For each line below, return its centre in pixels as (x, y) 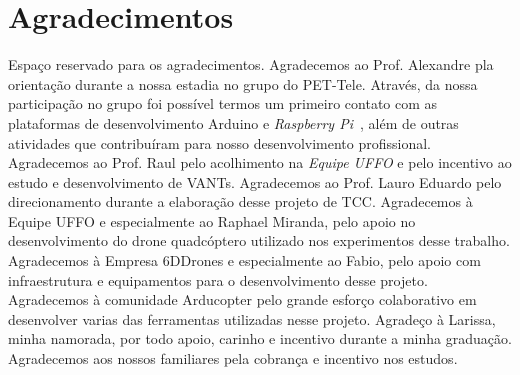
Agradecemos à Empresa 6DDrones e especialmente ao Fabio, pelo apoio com (244, 260)
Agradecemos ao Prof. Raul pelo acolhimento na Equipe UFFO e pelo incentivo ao (260, 162)
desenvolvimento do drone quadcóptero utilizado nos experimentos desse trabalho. (259, 240)
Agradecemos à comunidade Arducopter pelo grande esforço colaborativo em (242, 299)
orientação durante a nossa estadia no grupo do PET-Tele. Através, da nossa (243, 83)
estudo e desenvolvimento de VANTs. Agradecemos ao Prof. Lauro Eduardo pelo (255, 181)
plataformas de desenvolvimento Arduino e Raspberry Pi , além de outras (233, 122)
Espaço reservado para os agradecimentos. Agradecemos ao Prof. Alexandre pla (251, 64)
